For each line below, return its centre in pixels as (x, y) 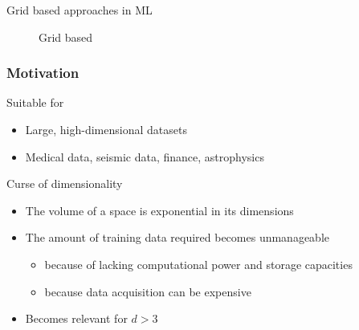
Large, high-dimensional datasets (106, 129)
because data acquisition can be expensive (148, 291)
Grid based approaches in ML (80, 10)
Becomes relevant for (76, 318)
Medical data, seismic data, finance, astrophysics (145, 156)
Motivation (43, 73)
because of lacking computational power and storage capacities (198, 264)
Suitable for (35, 102)
